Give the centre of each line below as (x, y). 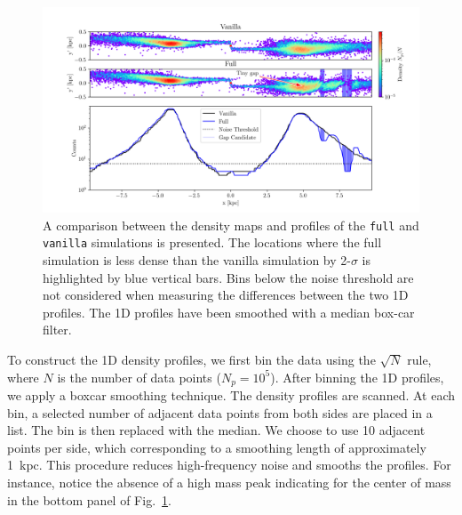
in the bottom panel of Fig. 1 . (89, 499)
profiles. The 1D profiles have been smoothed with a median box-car (229, 312)
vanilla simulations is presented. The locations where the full (212, 242)
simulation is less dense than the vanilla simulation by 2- (197, 259)
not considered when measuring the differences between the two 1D (226, 295)
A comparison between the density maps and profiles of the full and (231, 225)
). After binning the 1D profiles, (357, 377)
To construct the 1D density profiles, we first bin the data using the (191, 359)
